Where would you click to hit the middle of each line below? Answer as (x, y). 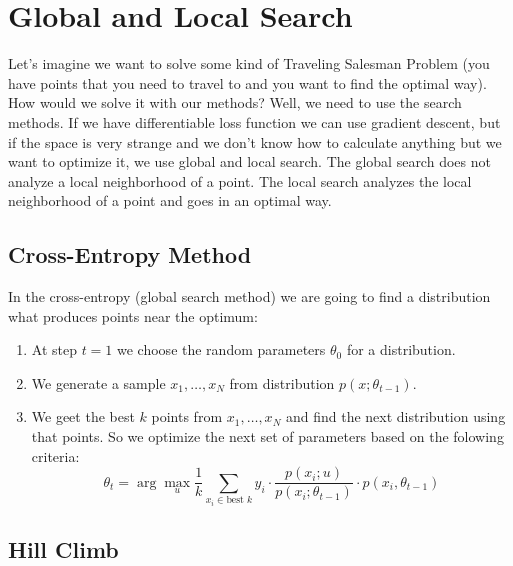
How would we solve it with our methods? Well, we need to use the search (235, 102)
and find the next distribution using (395, 416)
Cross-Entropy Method (130, 254)
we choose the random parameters (221, 349)
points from (187, 416)
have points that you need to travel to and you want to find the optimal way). (247, 82)
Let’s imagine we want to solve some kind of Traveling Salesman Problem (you (249, 63)
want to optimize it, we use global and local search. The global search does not (249, 161)
